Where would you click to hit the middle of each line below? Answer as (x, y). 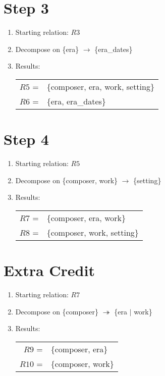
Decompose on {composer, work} (67, 180)
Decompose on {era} (47, 49)
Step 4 (26, 139)
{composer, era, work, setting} (100, 86)
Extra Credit (49, 270)
